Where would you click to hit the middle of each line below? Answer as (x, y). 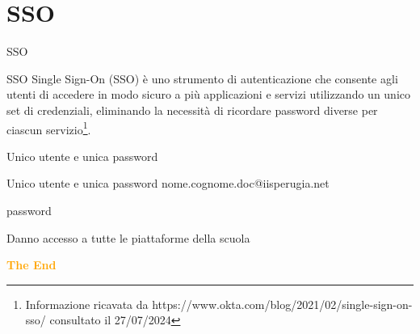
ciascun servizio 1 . (49, 128)
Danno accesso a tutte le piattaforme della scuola (128, 237)
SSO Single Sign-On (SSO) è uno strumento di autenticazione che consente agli (202, 78)
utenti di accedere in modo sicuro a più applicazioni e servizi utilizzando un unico (209, 94)
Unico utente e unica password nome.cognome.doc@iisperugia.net (168, 183)
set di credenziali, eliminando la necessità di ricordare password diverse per (192, 110)
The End (31, 265)
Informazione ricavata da (87, 304)
